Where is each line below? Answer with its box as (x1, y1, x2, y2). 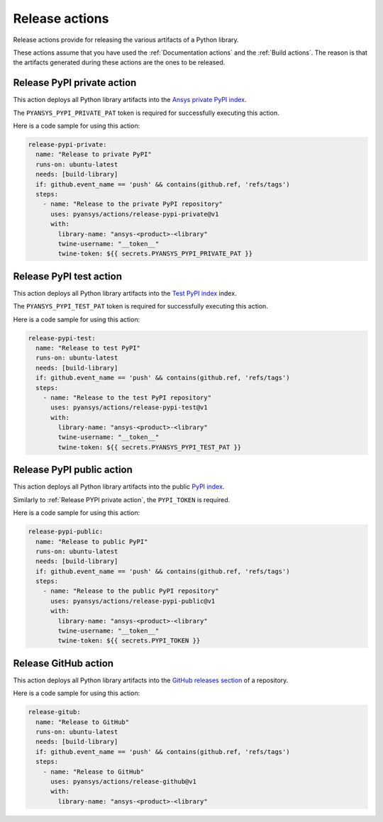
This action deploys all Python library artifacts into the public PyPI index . (13, 482, 225, 491)
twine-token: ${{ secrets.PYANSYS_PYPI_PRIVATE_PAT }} (57, 250, 253, 258)
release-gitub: (28, 708, 81, 716)
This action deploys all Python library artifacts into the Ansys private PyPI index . (13, 96, 248, 104)
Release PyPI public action (13, 464, 133, 476)
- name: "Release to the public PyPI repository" (43, 587, 219, 595)
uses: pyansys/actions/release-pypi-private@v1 (50, 210, 219, 218)
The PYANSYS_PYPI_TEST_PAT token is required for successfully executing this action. (13, 302, 269, 311)
